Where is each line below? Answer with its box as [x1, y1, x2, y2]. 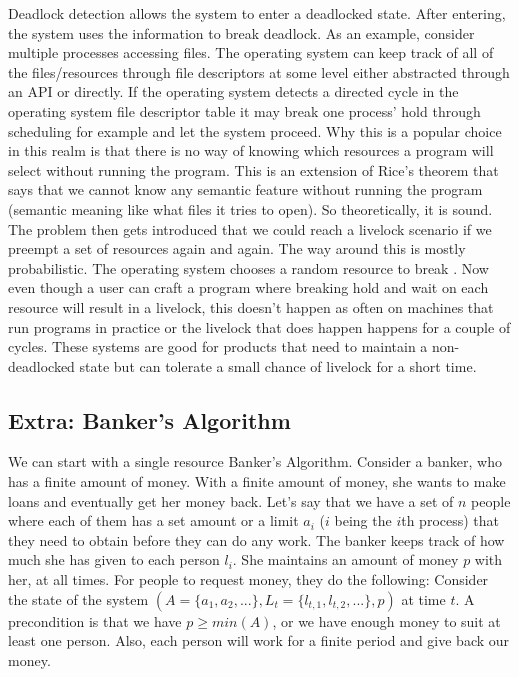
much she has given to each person [8, 549, 220, 570]
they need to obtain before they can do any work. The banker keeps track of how [8, 529, 505, 550]
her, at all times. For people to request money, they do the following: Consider [8, 569, 489, 590]
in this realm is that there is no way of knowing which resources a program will [8, 140, 494, 161]
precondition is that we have [8, 610, 182, 631]
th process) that [401, 510, 500, 531]
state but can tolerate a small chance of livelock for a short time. [79, 355, 477, 376]
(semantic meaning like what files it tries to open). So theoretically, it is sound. [8, 198, 493, 219]
